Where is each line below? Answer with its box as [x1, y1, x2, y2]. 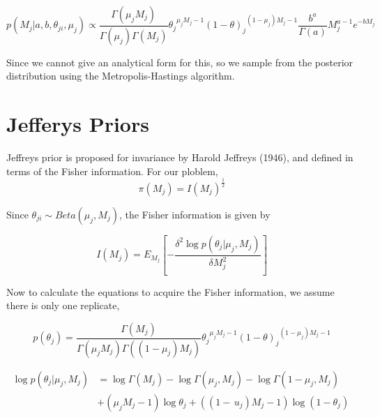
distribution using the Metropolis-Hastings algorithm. [6, 68, 235, 83]
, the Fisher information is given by [119, 207, 271, 221]
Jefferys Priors [6, 110, 149, 138]
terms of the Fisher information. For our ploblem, [6, 163, 218, 178]
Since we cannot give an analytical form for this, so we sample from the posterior [6, 54, 354, 69]
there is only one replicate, [6, 298, 120, 313]
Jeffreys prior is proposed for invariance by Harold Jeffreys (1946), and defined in [6, 150, 354, 165]
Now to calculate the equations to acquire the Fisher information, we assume [6, 284, 335, 299]
